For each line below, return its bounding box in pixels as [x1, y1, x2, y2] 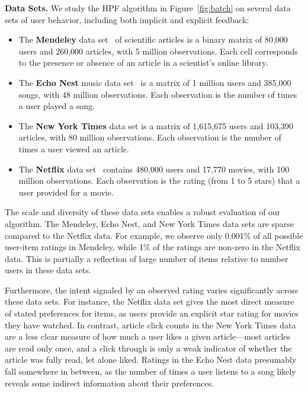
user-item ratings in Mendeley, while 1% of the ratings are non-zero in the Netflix [5, 241, 300, 253]
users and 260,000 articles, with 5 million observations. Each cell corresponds [18, 44, 298, 57]
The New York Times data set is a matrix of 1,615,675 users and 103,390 [18, 119, 294, 132]
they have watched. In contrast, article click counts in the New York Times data [5, 318, 296, 331]
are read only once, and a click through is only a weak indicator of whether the [5, 341, 292, 354]
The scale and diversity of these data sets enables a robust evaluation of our [5, 206, 281, 218]
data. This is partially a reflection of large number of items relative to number [5, 252, 288, 264]
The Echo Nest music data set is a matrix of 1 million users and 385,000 [18, 76, 291, 88]
